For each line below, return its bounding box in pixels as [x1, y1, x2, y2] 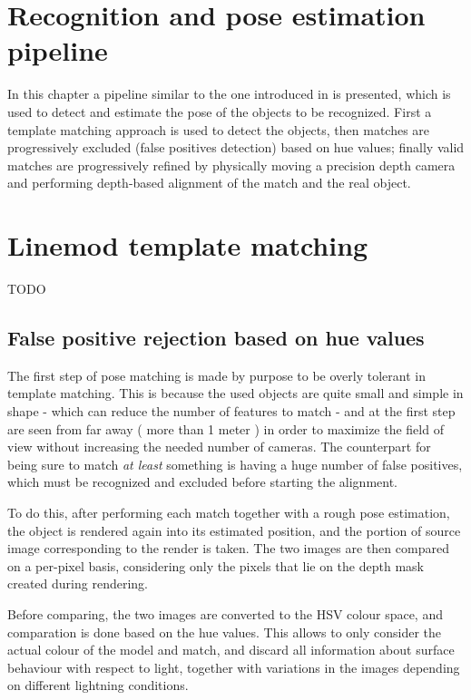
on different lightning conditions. [7, 676, 189, 695]
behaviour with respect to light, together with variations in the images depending [7, 657, 460, 676]
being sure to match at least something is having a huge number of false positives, [7, 454, 463, 473]
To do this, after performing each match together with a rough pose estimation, [7, 502, 450, 521]
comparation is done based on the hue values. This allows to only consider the [7, 622, 442, 641]
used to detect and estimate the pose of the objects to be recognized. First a [7, 102, 432, 121]
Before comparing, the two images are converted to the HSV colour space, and [7, 604, 443, 623]
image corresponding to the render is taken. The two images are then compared [7, 539, 449, 558]
